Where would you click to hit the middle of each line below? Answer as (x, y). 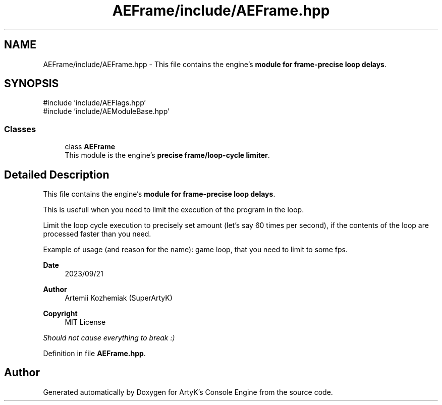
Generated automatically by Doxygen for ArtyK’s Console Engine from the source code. (188, 392)
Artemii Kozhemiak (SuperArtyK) (119, 298)
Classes (20, 129)
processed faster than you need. (97, 234)
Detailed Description (57, 175)
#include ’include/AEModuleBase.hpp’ (106, 111)
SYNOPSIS (32, 84)
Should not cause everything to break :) (109, 338)
